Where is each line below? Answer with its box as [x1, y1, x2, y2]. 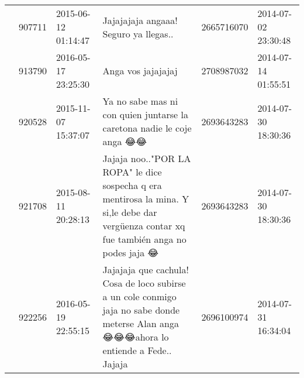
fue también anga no [102, 232, 186, 246]
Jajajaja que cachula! [102, 263, 189, 276]
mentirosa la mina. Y [102, 192, 189, 205]
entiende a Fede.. [102, 343, 172, 357]
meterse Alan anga [102, 317, 179, 330]
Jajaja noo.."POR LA [102, 152, 191, 165]
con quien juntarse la [102, 108, 188, 121]
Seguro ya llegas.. [102, 26, 174, 40]
